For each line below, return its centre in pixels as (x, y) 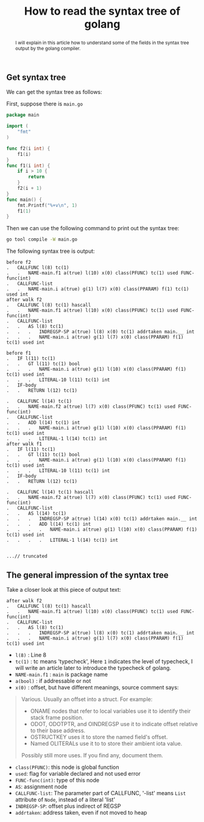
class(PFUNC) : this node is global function (67, 767)
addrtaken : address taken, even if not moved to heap (81, 812)
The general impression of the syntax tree (87, 575)
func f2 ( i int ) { (28, 148)
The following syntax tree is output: (51, 251)
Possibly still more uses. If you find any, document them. (92, 755)
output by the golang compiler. (48, 48)
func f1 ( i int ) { (28, 165)
